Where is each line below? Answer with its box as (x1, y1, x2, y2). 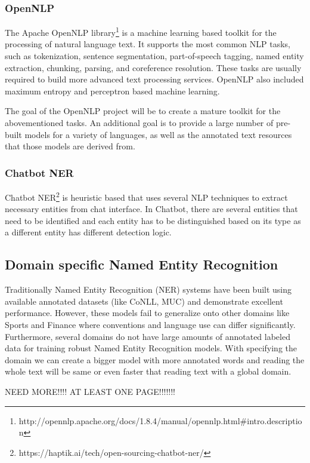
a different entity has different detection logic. (5, 226, 172, 238)
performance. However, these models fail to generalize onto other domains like (5, 306, 290, 319)
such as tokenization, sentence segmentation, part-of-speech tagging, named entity (5, 50, 304, 62)
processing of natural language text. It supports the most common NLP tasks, (5, 38, 290, 50)
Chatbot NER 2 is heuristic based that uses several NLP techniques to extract (5, 189, 288, 203)
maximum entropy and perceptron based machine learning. (5, 84, 220, 97)
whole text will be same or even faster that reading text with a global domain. (5, 365, 292, 378)
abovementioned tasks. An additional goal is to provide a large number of (5, 116, 274, 129)
